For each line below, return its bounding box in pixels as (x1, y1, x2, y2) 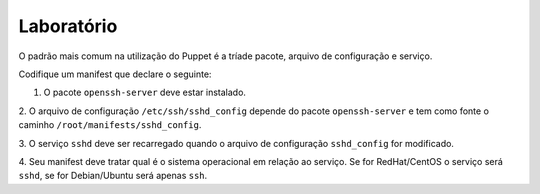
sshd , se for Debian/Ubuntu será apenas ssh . (18, 170, 208, 182)
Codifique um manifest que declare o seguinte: (18, 68, 212, 80)
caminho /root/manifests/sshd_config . (18, 119, 202, 131)
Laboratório (18, 15, 118, 37)
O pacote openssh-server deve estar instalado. (43, 86, 247, 99)
